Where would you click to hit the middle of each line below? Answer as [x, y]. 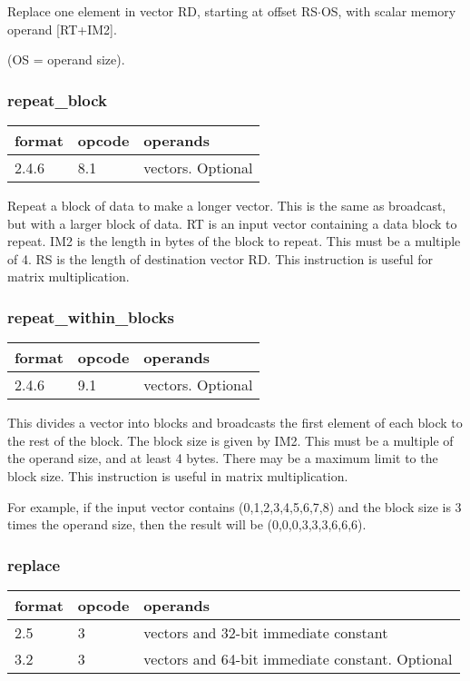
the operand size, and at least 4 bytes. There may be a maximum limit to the [223, 458]
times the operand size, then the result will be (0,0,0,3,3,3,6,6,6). [187, 524]
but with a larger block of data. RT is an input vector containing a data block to [232, 223]
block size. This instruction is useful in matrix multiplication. [178, 475]
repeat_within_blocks [91, 316]
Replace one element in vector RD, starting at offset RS [163, 11]
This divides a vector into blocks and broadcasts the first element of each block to [235, 423]
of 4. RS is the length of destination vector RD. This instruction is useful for [220, 258]
